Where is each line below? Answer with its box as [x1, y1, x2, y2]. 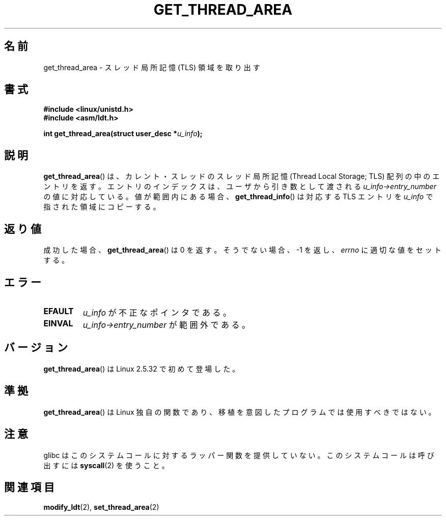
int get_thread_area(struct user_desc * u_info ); [43, 129, 203, 138]
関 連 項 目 [4, 480, 54, 494]
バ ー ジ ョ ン [4, 341, 68, 354]
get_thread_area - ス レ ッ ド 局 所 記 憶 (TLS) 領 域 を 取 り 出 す [43, 63, 260, 72]
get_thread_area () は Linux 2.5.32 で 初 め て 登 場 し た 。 [43, 364, 240, 373]
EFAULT [43, 305, 74, 316]
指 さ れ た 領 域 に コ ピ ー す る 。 [43, 202, 160, 211]
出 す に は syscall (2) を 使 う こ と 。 [43, 461, 169, 470]
